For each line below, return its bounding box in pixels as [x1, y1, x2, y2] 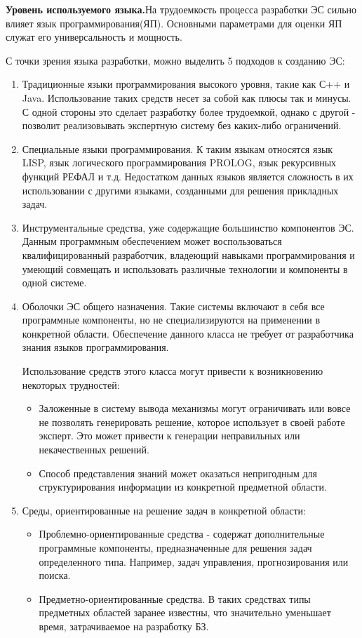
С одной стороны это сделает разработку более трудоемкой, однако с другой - [22, 104, 356, 119]
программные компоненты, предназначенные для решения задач [39, 540, 312, 554]
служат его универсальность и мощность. [6, 29, 182, 44]
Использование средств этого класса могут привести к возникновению [22, 364, 323, 378]
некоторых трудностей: [22, 377, 120, 392]
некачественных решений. [39, 442, 149, 457]
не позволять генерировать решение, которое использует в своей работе [39, 414, 345, 429]
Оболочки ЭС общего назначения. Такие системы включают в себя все [22, 298, 325, 313]
